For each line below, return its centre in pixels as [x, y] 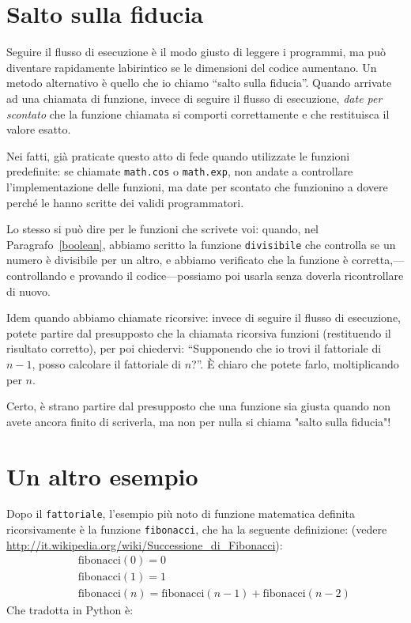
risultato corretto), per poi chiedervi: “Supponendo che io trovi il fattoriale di [194, 348]
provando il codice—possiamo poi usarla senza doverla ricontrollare [241, 275]
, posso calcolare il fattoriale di [106, 363]
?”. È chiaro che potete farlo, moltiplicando [295, 363]
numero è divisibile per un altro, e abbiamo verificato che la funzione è [177, 260]
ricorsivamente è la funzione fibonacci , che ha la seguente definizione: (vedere [197, 529]
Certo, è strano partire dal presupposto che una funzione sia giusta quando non [198, 406]
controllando [36, 275]
